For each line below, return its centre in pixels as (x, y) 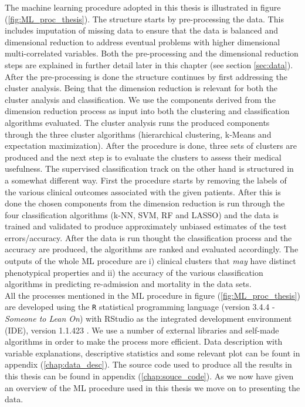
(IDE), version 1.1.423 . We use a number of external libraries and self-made (142, 330)
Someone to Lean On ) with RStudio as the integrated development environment (148, 318)
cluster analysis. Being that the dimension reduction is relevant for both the (141, 88)
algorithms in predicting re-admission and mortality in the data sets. (128, 284)
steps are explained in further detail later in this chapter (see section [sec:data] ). (149, 64)
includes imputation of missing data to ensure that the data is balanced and (141, 30)
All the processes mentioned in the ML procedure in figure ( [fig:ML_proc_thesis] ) (152, 295)
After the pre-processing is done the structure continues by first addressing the (146, 76)
